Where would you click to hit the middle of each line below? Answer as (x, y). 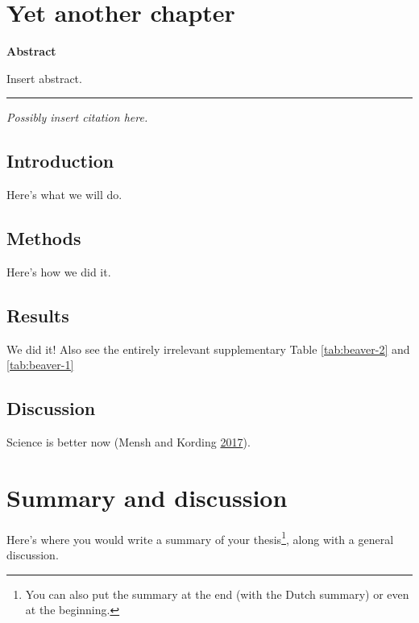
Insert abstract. (44, 78)
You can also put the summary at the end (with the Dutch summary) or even (217, 594)
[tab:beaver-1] (40, 365)
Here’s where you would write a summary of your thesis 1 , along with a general (200, 538)
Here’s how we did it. (59, 271)
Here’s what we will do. (64, 195)
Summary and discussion (147, 497)
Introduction (60, 161)
